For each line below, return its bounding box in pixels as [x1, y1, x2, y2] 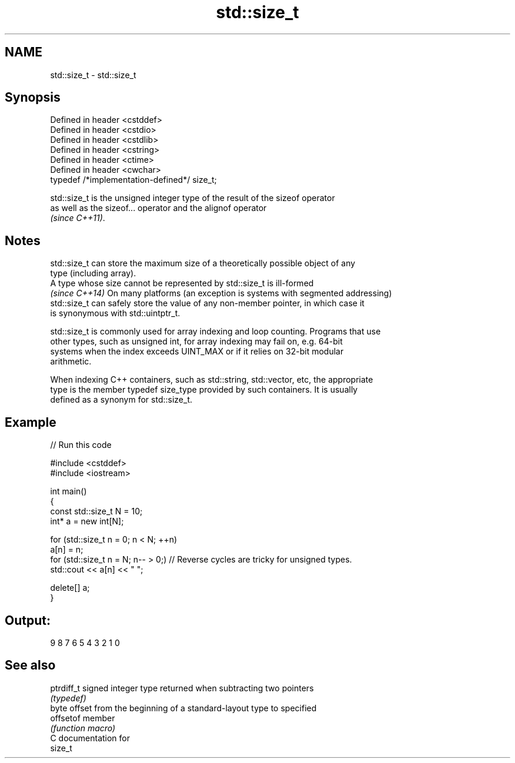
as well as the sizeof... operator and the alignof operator [50, 203, 267, 213]
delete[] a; [50, 583, 90, 593]
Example [5, 414, 56, 430]
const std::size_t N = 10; [50, 506, 143, 517]
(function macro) [50, 722, 116, 733]
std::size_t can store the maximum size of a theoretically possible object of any [50, 258, 356, 269]
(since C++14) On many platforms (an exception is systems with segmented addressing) [50, 288, 392, 299]
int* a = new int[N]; [50, 516, 124, 527]
